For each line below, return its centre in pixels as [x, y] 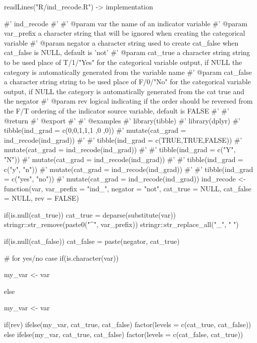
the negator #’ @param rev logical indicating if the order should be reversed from [128, 101]
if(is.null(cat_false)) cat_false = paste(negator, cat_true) [92, 241]
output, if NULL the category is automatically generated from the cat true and [124, 91]
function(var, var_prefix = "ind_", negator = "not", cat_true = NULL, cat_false [128, 188]
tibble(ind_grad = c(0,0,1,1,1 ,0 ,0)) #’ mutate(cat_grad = [95, 130]
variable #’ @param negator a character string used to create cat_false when [121, 42]
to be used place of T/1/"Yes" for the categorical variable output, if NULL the [123, 62]
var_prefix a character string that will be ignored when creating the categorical [125, 33]
